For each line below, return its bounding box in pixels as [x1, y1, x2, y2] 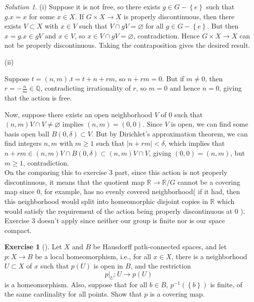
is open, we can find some [171, 119, 249, 129]
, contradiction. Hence [133, 30, 200, 40]
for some [29, 11, 55, 21]
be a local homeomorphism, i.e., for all [35, 251, 151, 261]
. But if [162, 73, 184, 83]
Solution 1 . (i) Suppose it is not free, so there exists [4, 1, 160, 11]
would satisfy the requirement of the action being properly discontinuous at [4, 205, 233, 216]
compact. [4, 225, 32, 235]
